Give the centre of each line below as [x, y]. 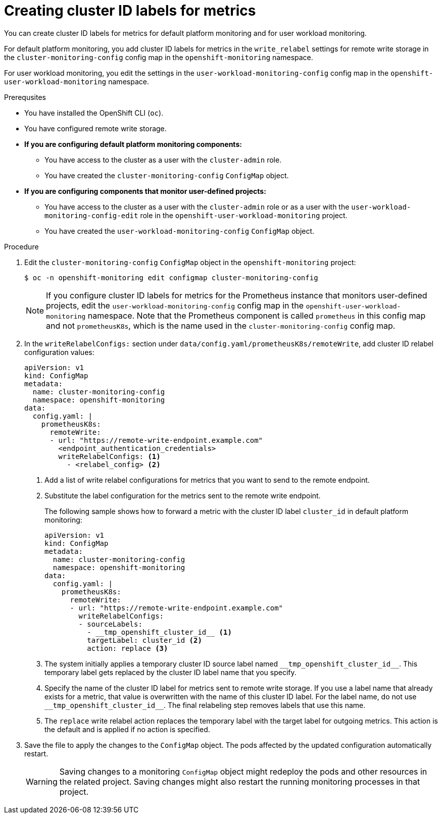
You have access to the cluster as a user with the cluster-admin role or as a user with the [197, 207]
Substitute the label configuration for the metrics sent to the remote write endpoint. [183, 495]
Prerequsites [25, 97]
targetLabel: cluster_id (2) [144, 640]
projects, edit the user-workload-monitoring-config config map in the [175, 305]
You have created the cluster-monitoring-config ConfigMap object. [167, 175]
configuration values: [59, 352]
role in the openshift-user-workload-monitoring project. [244, 215]
